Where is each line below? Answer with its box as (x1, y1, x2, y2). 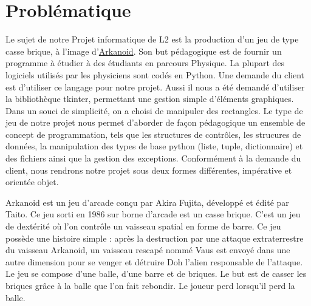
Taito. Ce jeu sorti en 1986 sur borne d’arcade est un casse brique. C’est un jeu (5, 208, 301, 220)
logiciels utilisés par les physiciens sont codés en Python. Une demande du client (5, 68, 304, 81)
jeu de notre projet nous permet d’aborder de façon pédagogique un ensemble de (5, 116, 306, 129)
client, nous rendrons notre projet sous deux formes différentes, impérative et (5, 163, 292, 176)
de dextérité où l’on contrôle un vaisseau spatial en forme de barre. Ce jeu (5, 220, 281, 233)
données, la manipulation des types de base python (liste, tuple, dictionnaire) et (5, 140, 303, 152)
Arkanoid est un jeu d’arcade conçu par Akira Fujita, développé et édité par (5, 195, 289, 208)
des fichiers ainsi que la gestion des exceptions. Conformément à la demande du (5, 152, 301, 165)
